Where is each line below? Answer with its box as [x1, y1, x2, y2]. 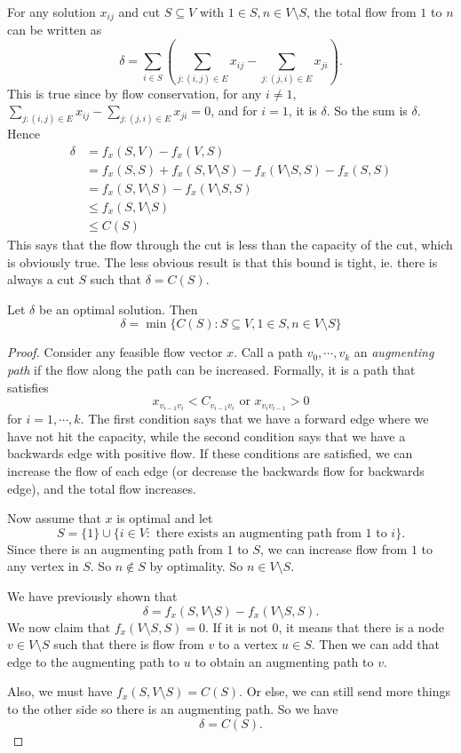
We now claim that [7, 617, 111, 636]
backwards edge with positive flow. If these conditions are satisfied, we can [7, 444, 413, 463]
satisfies [7, 377, 49, 396]
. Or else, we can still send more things [239, 682, 451, 701]
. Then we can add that [311, 635, 441, 654]
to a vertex [218, 635, 278, 654]
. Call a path [234, 343, 303, 361]
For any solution [7, 3, 96, 20]
